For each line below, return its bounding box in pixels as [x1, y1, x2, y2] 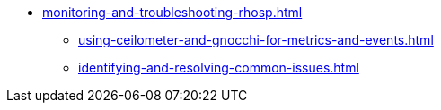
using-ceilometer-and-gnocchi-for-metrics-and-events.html [78, 32, 434, 47]
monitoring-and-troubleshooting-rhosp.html [42, 4, 303, 20]
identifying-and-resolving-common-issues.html [78, 60, 359, 75]
